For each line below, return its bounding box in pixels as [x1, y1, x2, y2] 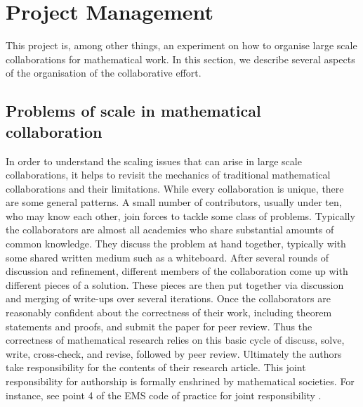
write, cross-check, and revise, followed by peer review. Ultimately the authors [6, 346, 342, 361]
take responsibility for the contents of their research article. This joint [6, 360, 306, 375]
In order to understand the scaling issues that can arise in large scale [6, 153, 302, 168]
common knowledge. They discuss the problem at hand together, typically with [6, 236, 346, 251]
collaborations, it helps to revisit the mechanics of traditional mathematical [6, 167, 331, 182]
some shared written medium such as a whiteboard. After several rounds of [6, 250, 329, 264]
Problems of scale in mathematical [6, 100, 261, 122]
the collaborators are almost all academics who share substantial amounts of [6, 222, 334, 237]
